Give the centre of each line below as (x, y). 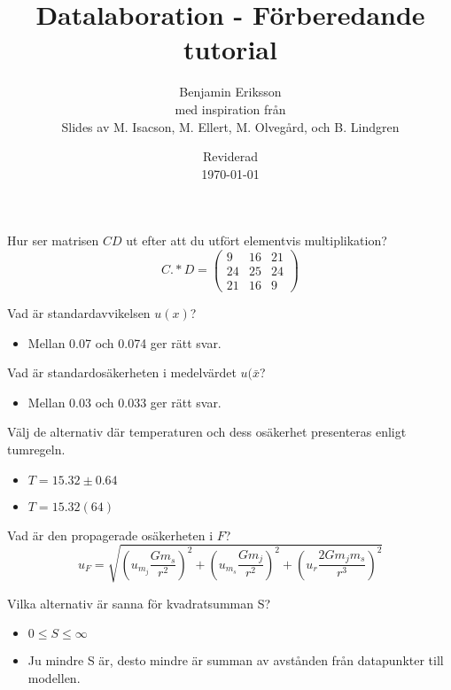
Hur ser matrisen (53, 240)
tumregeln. (36, 449)
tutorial (230, 49)
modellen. (54, 677)
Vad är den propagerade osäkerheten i (110, 535)
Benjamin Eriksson (230, 92)
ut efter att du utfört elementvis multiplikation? (257, 240)
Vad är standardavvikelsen (79, 313)
